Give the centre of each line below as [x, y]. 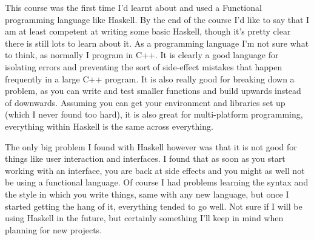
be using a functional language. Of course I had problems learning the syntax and [157, 182]
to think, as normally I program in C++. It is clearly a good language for [142, 55]
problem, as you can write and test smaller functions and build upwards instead [153, 91]
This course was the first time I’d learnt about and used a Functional [133, 7]
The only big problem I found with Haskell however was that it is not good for [151, 146]
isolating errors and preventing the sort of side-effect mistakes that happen [144, 66]
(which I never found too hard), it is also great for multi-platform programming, [154, 114]
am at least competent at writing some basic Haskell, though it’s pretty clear [148, 31]
